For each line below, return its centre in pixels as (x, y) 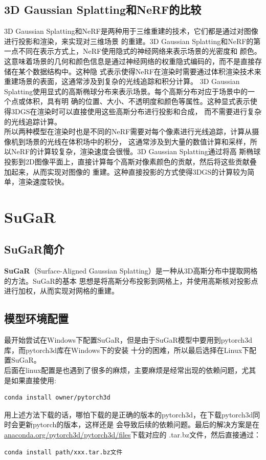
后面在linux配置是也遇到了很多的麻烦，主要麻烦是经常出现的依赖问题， (123, 370)
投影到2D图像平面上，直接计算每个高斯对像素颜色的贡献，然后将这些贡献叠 (130, 161)
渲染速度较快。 (43, 182)
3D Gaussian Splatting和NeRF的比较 (103, 9)
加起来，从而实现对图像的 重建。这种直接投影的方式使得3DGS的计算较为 (126, 171)
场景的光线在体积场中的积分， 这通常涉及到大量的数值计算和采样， (138, 141)
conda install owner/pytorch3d (57, 398)
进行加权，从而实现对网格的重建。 (61, 291)
